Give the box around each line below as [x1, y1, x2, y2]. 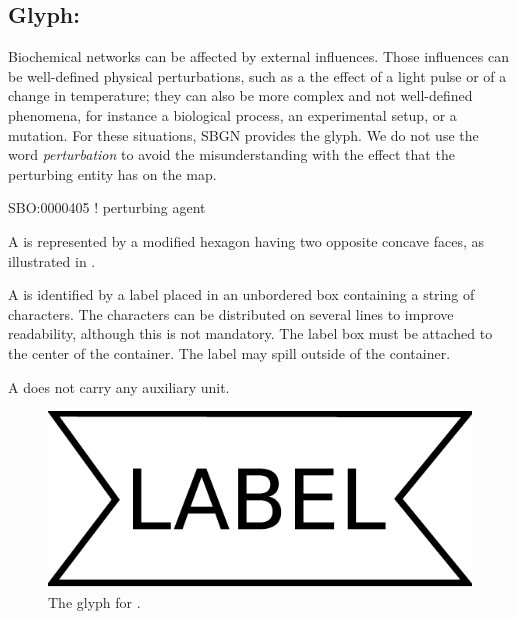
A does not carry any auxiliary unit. [8, 376, 230, 397]
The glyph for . [48, 592, 141, 613]
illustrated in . [8, 250, 96, 271]
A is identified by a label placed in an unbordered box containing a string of [8, 284, 475, 305]
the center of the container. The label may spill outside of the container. [8, 342, 451, 363]
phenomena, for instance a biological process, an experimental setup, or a [8, 104, 457, 125]
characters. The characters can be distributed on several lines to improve [8, 303, 454, 324]
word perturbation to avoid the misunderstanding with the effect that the [8, 144, 455, 165]
